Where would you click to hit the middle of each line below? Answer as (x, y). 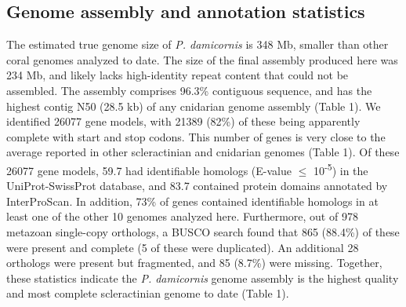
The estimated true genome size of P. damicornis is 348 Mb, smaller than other (198, 44)
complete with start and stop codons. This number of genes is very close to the (196, 136)
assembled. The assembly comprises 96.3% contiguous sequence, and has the (189, 90)
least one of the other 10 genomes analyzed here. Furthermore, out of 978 (182, 216)
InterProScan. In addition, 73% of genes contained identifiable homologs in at (192, 201)
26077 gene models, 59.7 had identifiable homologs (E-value (149, 170)
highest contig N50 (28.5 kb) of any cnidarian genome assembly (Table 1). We (194, 106)
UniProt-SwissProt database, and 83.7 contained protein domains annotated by (197, 186)
